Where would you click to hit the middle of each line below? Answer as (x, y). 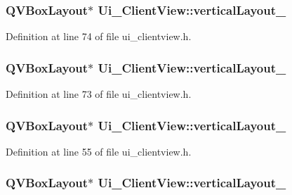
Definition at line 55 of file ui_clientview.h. (99, 151)
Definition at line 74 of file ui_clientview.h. (99, 36)
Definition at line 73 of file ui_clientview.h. (99, 94)
